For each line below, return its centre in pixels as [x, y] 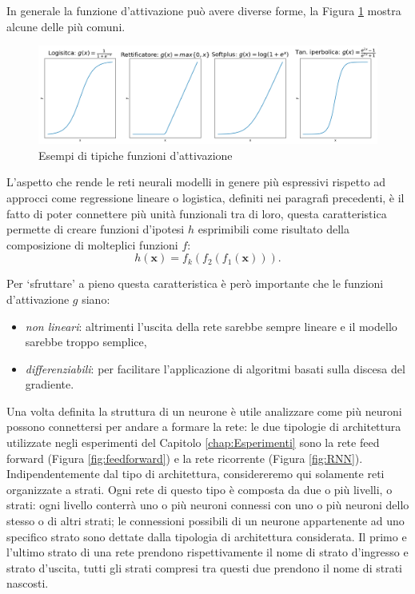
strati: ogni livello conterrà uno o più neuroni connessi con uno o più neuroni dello [208, 505]
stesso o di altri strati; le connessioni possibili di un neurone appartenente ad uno [206, 521]
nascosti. [28, 583]
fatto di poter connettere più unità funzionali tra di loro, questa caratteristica [197, 213]
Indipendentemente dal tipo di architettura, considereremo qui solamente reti [196, 474]
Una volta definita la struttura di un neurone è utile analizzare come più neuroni [204, 411]
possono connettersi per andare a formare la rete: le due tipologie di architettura [204, 427]
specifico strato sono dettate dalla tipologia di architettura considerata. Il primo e [207, 536]
